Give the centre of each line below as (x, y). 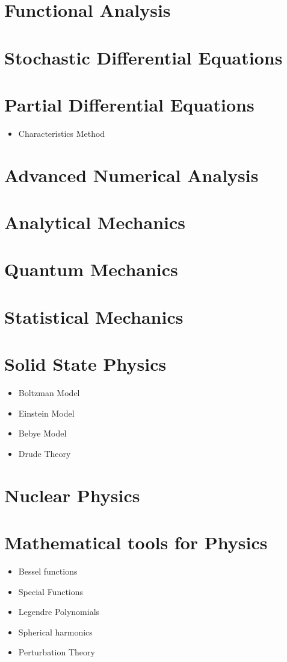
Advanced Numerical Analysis (131, 175)
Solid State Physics (85, 364)
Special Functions (51, 591)
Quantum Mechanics (91, 269)
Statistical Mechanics (94, 316)
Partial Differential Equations (129, 104)
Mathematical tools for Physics (136, 542)
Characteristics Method (62, 133)
